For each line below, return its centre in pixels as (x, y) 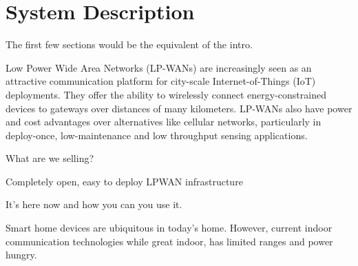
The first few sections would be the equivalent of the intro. (129, 44)
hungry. (21, 255)
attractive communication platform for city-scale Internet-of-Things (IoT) (161, 81)
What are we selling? (50, 158)
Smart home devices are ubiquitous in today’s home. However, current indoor (169, 228)
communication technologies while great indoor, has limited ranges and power (169, 241)
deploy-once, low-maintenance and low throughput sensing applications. (157, 135)
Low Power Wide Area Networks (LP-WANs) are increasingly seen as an (159, 67)
